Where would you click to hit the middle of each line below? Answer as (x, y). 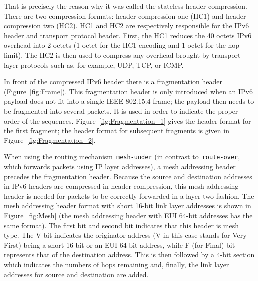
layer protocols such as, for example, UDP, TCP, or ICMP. (94, 65)
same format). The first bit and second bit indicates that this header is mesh (122, 225)
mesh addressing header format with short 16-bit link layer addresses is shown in (128, 206)
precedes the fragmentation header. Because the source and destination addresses (128, 176)
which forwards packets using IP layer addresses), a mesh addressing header (120, 166)
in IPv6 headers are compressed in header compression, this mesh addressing (121, 186)
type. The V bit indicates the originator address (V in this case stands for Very (125, 235)
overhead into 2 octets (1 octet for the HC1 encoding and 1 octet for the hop (122, 45)
